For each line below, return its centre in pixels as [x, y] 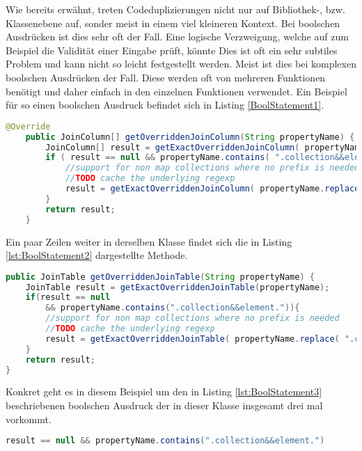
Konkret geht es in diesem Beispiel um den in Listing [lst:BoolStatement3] [164, 391]
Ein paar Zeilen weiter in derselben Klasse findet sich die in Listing [149, 241]
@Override [28, 126]
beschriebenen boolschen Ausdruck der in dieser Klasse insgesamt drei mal [164, 405]
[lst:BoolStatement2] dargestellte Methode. [97, 255]
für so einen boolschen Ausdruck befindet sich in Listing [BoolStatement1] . [165, 105]
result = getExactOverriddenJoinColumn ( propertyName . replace [212, 189]
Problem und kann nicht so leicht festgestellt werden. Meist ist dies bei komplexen [181, 64]
